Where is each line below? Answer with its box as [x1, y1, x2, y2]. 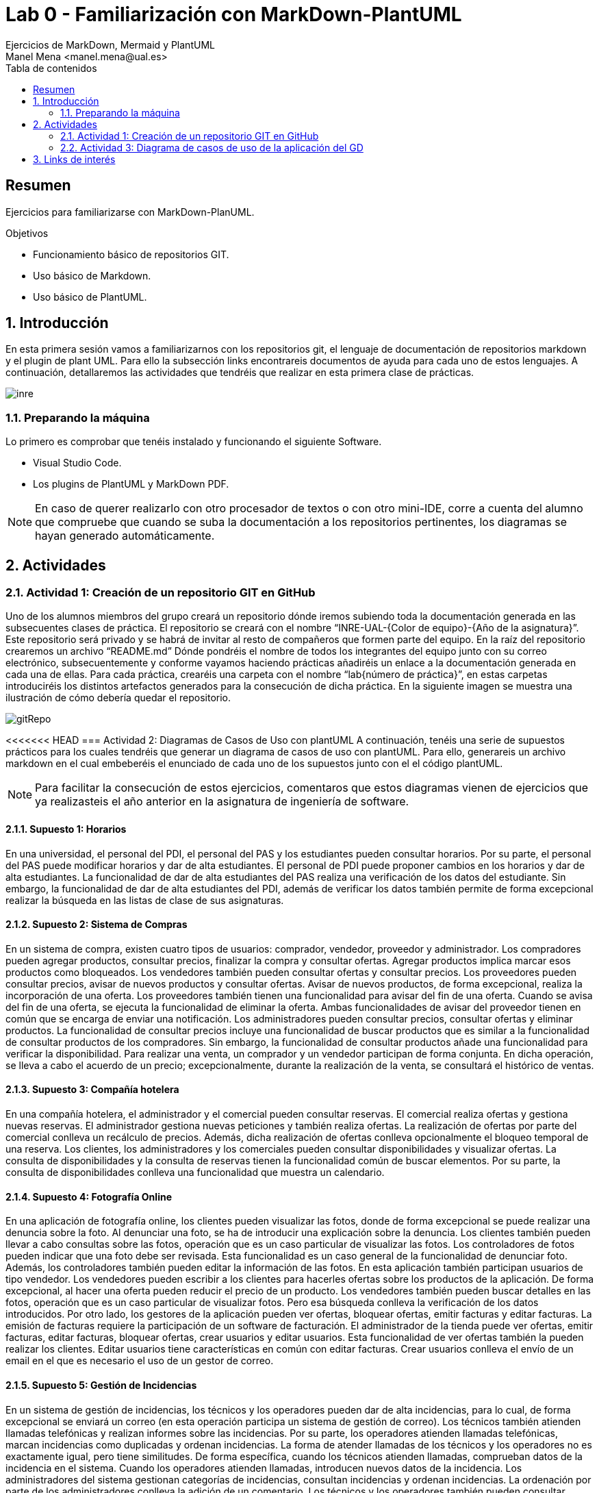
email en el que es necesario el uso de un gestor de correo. [5, 1355, 274, 1367]
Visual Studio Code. [33, 457, 122, 469]
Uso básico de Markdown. [33, 269, 151, 281]
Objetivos [5, 227, 49, 239]
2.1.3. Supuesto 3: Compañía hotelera [5, 1083, 179, 1096]
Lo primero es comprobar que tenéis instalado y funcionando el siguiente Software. [5, 436, 382, 448]
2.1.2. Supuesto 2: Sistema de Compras [5, 918, 188, 931]
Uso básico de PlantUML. [33, 290, 147, 303]
